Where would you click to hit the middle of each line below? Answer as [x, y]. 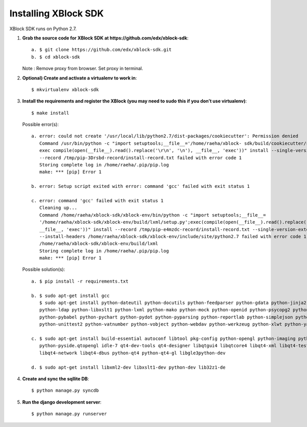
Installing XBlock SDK [57, 13]
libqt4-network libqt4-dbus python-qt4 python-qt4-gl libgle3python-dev [132, 353]
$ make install [50, 113]
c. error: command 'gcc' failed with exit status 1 [97, 200]
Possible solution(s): [44, 269]
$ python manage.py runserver [69, 414]
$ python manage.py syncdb [65, 391]
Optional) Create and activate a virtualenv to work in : [80, 78]
